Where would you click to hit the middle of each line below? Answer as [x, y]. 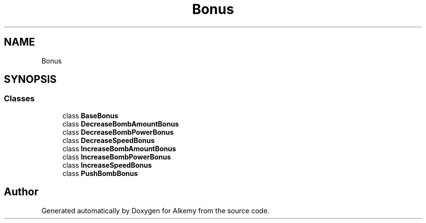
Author [21, 192]
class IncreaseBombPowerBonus [117, 157]
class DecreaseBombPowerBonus [118, 132]
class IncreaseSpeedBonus [107, 165]
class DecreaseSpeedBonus [108, 140]
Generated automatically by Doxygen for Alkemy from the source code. [155, 210]
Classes [19, 99]
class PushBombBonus [100, 173]
